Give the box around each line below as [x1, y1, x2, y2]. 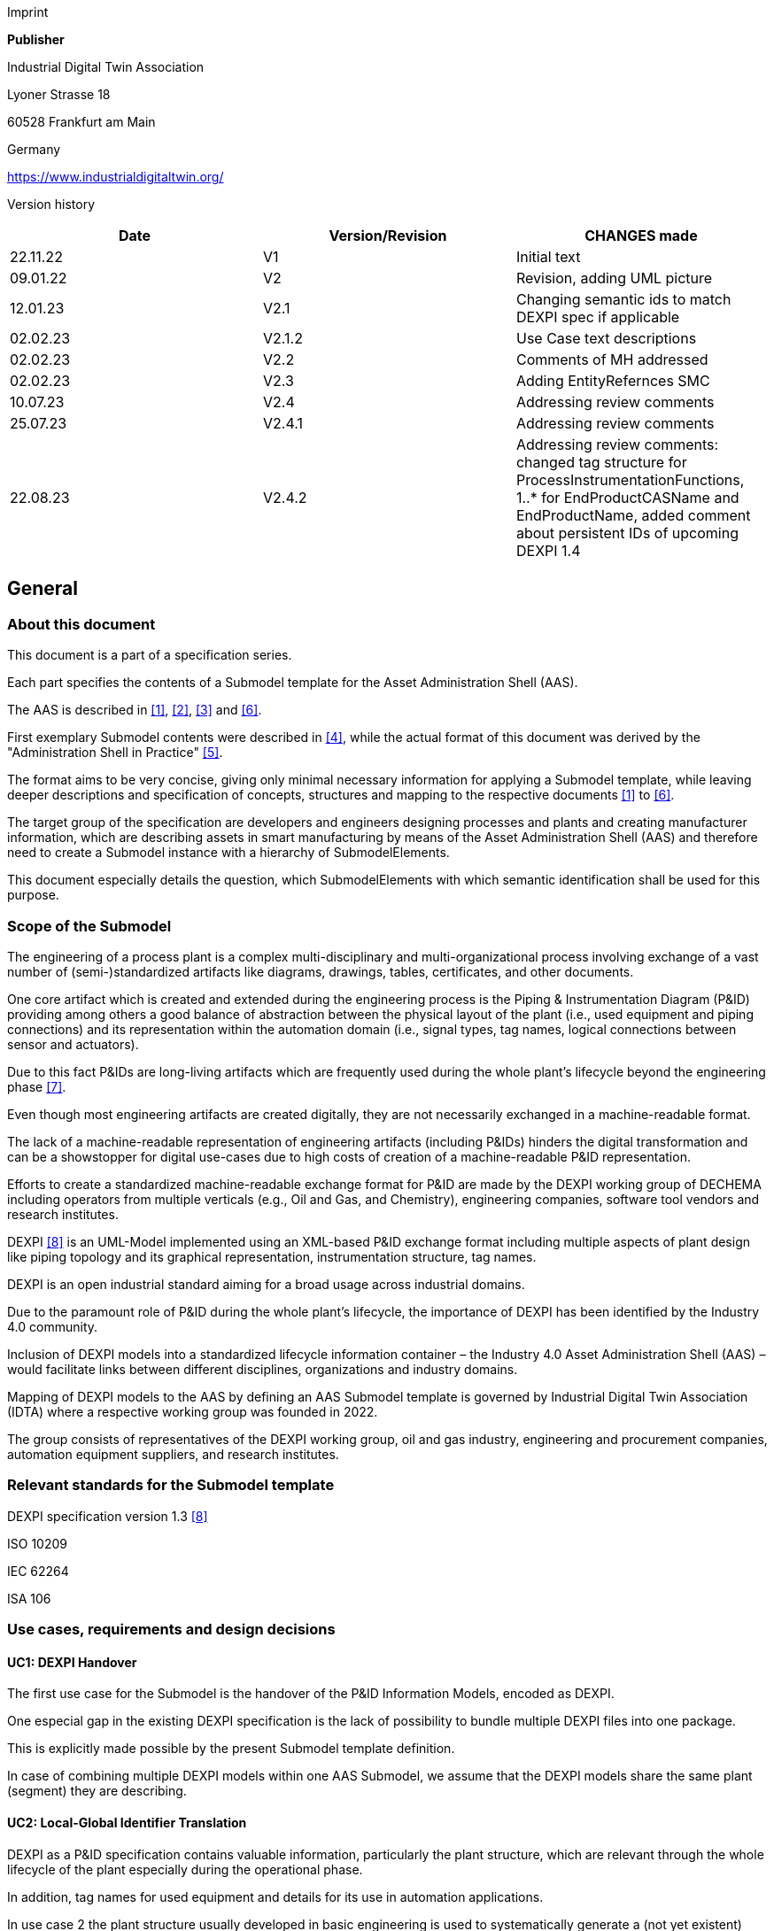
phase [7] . [7, 1078, 66, 1094]
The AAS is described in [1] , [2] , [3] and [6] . [7, 702, 262, 718]
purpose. [7, 887, 59, 903]
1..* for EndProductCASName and [515, 489, 739, 506]
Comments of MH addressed [515, 351, 708, 368]
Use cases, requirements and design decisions [7, 1620, 336, 1639]
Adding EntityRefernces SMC [515, 372, 710, 390]
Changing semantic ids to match [515, 290, 731, 308]
